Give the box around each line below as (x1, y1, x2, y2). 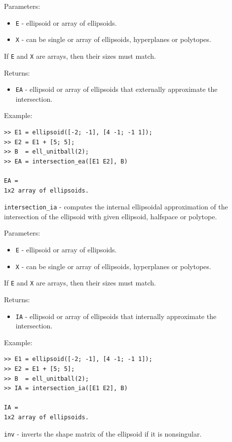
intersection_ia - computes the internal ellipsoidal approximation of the (4, 201, 228, 212)
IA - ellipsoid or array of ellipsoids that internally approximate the (15, 311, 217, 321)
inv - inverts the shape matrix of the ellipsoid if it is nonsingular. (4, 428, 202, 439)
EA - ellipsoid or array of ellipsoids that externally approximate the (15, 84, 218, 94)
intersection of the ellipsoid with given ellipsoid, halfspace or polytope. (4, 211, 217, 221)
